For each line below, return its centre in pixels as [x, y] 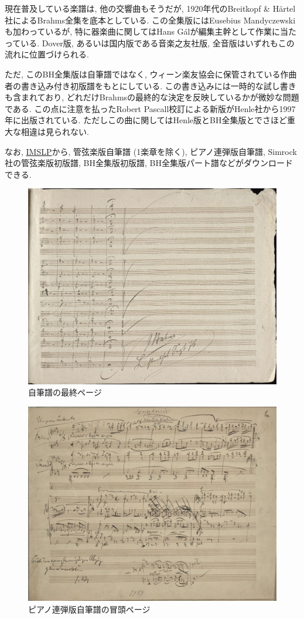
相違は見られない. [55, 131]
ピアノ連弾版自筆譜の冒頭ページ [89, 609]
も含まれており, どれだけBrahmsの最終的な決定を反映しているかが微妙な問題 [152, 97]
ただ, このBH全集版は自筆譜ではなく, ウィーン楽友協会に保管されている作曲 [151, 74]
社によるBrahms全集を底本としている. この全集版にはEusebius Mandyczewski [150, 20]
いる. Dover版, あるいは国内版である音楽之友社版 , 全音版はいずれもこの [158, 43]
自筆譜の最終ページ [65, 392]
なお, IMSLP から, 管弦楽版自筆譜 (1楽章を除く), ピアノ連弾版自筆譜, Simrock [151, 151]
